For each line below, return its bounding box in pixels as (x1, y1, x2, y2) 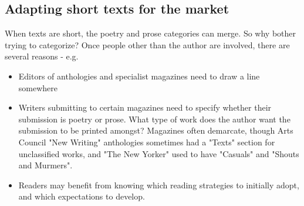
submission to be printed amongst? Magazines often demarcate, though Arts (18, 124, 293, 137)
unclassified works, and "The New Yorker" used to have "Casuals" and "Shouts (18, 147, 299, 160)
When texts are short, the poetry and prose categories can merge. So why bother (5, 27, 296, 39)
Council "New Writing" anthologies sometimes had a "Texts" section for (18, 135, 275, 148)
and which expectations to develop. (18, 190, 145, 202)
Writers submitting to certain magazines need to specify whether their (18, 101, 272, 114)
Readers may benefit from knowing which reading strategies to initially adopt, (18, 178, 299, 191)
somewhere (18, 81, 58, 94)
